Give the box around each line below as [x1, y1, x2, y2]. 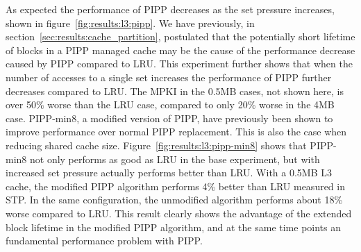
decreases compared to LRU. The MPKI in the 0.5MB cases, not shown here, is [6, 83, 344, 98]
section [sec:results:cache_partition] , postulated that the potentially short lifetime [6, 29, 355, 44]
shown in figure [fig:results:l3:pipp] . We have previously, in [6, 15, 255, 30]
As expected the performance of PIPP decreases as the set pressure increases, [6, 2, 335, 16]
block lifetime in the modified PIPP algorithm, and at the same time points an [6, 219, 342, 234]
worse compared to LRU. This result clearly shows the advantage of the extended [6, 205, 352, 220]
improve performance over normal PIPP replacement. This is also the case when [6, 124, 347, 139]
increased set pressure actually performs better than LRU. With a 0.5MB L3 [6, 165, 332, 180]
